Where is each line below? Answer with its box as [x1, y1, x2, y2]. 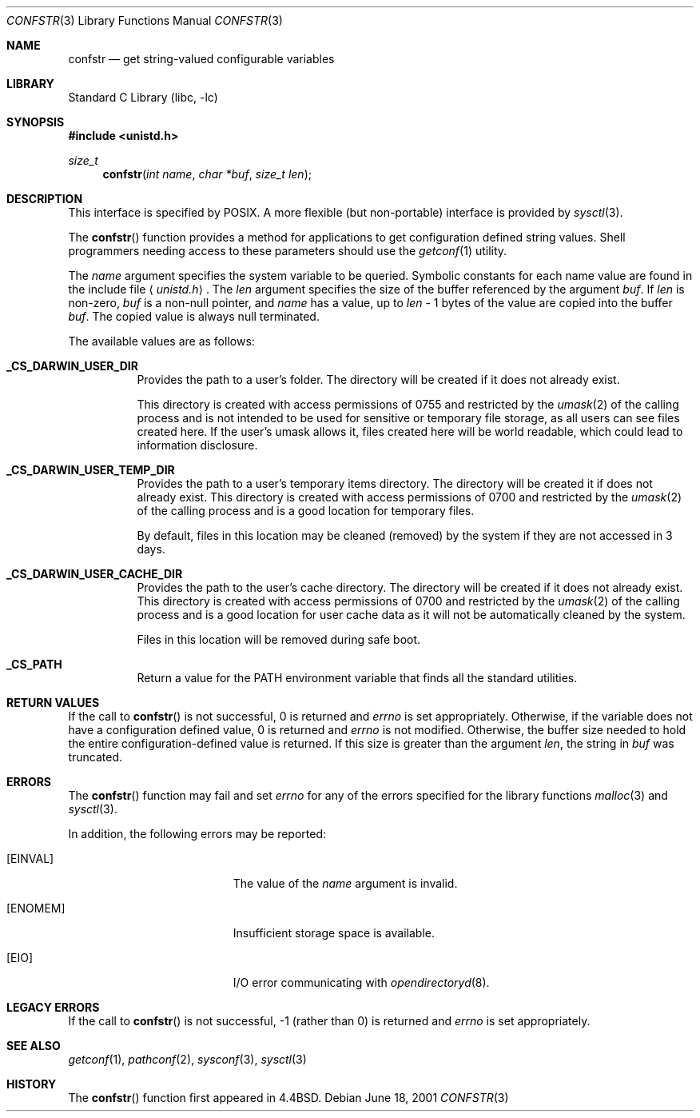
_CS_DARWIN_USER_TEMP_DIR [6, 463, 175, 477]
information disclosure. [137, 438, 258, 452]
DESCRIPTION [6, 192, 83, 206]
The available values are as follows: [68, 334, 255, 348]
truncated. [68, 750, 122, 764]
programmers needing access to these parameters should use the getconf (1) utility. [68, 244, 507, 258]
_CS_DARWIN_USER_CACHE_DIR [6, 567, 183, 581]
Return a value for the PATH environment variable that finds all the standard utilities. [137, 671, 578, 685]
